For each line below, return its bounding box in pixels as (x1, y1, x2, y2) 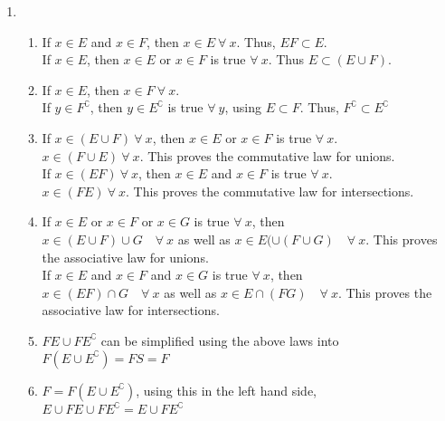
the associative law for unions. (42, 247, 209, 266)
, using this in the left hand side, (136, 380, 317, 399)
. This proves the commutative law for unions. (139, 146, 395, 165)
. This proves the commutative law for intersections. (126, 181, 414, 200)
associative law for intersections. (42, 301, 220, 320)
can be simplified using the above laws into (100, 330, 339, 349)
